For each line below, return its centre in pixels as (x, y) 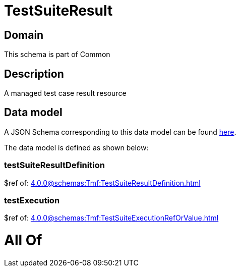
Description (34, 74)
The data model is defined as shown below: (76, 147)
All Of (23, 240)
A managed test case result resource (65, 93)
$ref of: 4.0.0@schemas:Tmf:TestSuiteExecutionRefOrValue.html (111, 218)
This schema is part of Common (57, 55)
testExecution (32, 200)
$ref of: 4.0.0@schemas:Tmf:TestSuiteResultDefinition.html (102, 183)
